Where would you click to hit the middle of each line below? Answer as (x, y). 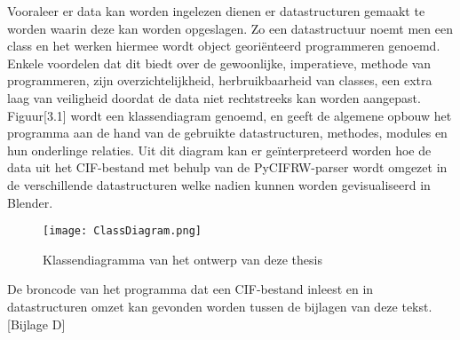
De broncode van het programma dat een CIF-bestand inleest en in (190, 289)
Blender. (30, 202)
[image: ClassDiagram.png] (122, 231)
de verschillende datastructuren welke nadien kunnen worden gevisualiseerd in (219, 184)
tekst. (417, 306)
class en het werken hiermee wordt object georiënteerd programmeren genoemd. (224, 46)
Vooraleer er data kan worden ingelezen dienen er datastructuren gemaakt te (216, 11)
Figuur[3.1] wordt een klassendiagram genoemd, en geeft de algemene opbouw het (230, 115)
